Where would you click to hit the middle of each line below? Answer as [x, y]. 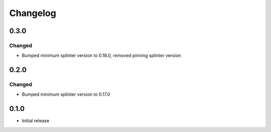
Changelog [33, 13]
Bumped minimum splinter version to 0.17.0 [66, 94]
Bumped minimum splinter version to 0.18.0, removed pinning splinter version [101, 56]
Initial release [36, 121]
